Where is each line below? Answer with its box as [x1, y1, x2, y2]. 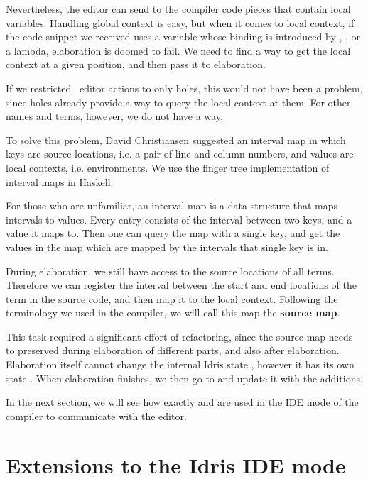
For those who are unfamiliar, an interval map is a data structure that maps [6, 198, 338, 213]
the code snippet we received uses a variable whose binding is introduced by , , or [6, 29, 361, 44]
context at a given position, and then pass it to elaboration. [6, 57, 266, 72]
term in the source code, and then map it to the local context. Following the [6, 291, 338, 306]
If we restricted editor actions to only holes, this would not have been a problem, [6, 80, 363, 95]
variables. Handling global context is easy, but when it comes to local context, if [6, 15, 355, 30]
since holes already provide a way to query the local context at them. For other [6, 94, 351, 109]
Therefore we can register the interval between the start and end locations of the [6, 277, 357, 292]
